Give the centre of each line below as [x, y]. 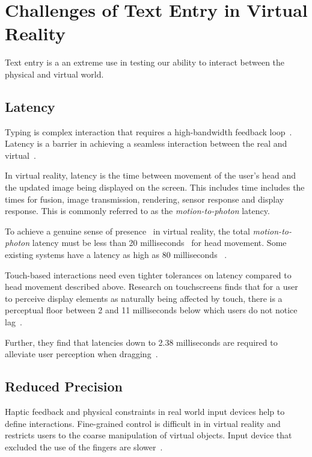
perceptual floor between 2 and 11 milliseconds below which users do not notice [151, 310]
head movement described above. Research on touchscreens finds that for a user [151, 287]
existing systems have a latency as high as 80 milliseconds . [116, 255]
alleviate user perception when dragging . [81, 354]
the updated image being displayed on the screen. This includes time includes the [155, 187]
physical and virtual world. [54, 74]
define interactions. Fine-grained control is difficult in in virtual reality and [143, 423]
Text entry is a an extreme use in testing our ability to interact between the [145, 62]
